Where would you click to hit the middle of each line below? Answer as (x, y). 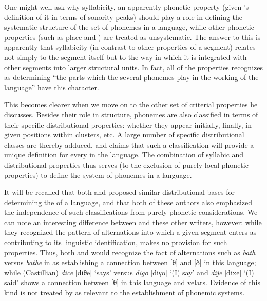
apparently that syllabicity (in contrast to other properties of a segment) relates (130, 47)
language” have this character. (52, 87)
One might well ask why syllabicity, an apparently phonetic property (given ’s (127, 7)
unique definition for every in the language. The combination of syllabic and (124, 155)
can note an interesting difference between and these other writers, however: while (133, 222)
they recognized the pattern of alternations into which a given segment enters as (130, 232)
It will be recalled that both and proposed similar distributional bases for (120, 192)
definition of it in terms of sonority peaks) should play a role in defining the (123, 17)
